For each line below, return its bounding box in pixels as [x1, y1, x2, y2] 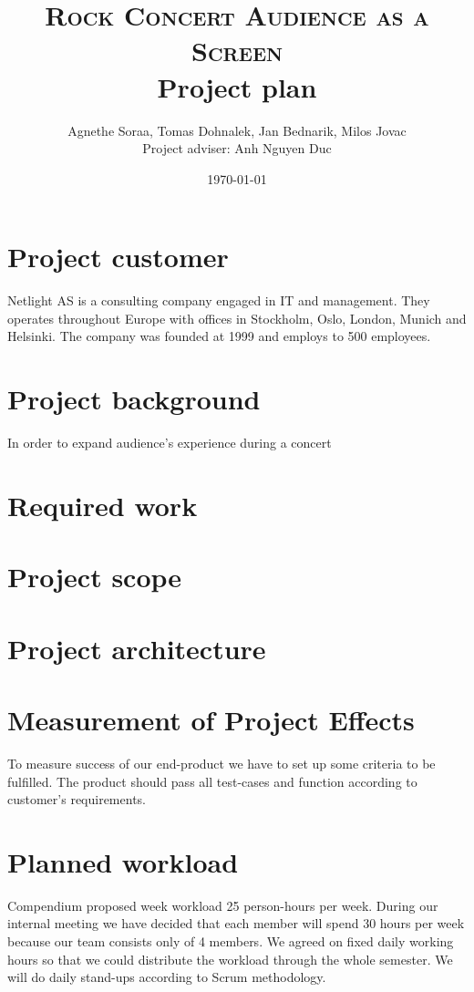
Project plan [157, 67, 317, 105]
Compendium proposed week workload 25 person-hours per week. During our [7, 895, 438, 914]
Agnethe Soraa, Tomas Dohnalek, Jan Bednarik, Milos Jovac [67, 120, 407, 139]
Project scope [7, 558, 182, 595]
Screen [191, 32, 283, 69]
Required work [7, 486, 198, 523]
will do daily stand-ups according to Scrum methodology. [7, 967, 326, 987]
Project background [7, 380, 261, 418]
